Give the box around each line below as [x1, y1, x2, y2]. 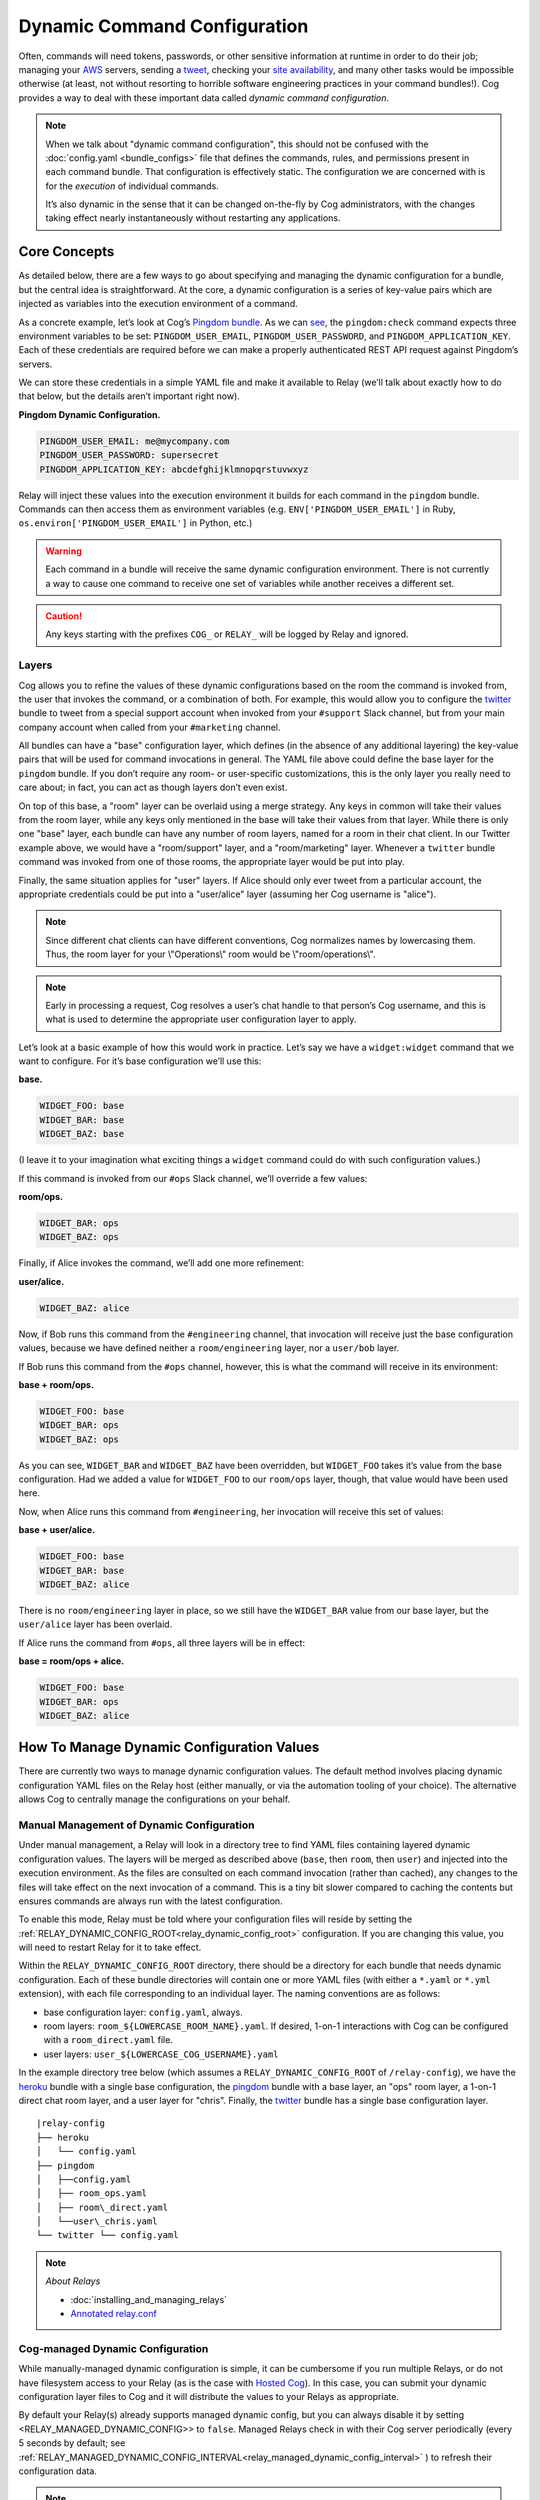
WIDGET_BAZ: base [39, 1128, 125, 1140]
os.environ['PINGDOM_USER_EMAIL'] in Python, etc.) [18, 517, 253, 529]
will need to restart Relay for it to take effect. [18, 1941, 202, 1954]
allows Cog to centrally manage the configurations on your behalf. [18, 1793, 291, 1805]
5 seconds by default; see [18, 2437, 126, 2449]
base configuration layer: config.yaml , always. [43, 2006, 244, 2018]
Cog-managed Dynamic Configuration [18, 2341, 209, 2355]
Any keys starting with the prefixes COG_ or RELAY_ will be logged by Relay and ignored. [45, 628, 409, 640]
